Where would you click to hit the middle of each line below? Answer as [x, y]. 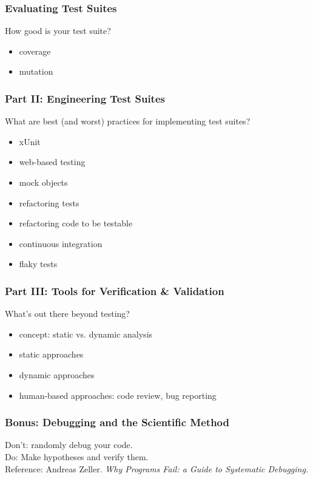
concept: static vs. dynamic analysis [86, 334]
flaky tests [38, 264]
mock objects [43, 182]
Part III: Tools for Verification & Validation [115, 290]
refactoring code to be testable [76, 223]
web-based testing [52, 162]
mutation [36, 71]
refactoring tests [49, 202]
